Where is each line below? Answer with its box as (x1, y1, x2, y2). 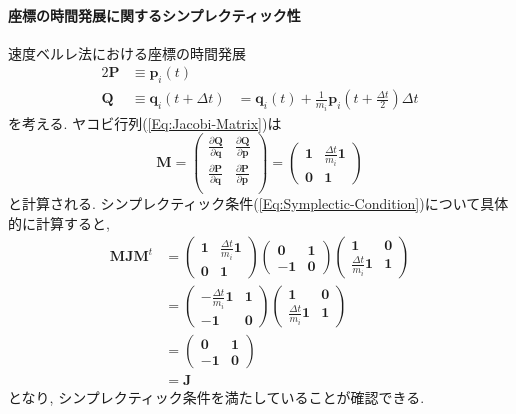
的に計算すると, (8, 212, 110, 233)
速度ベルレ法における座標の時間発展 (8, 42, 246, 63)
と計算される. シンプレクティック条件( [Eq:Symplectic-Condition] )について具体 (8, 192, 509, 213)
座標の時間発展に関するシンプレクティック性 (8, 4, 301, 25)
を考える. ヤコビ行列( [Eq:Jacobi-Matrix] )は (8, 112, 282, 133)
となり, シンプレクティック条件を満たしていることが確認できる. (8, 387, 425, 408)
